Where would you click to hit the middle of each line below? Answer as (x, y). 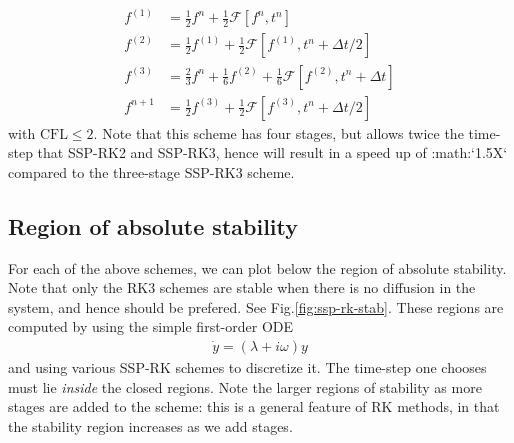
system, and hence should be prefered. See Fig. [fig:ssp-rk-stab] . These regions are (256, 306)
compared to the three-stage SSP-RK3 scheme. (151, 171)
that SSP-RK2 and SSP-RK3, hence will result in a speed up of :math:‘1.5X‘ (272, 152)
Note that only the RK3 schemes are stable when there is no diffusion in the (242, 287)
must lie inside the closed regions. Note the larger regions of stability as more (245, 386)
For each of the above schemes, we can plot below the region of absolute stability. (257, 267)
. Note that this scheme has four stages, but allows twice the (278, 132)
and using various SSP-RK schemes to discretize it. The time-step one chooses (247, 366)
